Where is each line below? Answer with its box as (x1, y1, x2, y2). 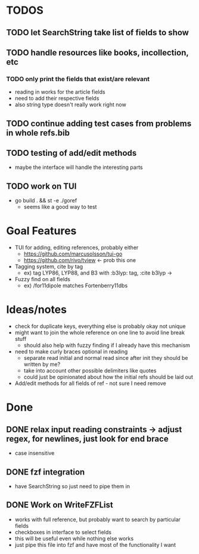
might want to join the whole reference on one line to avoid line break (14, 329, 185, 336)
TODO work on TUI (6, 181, 77, 191)
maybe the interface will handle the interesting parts (14, 164, 143, 171)
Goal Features (6, 224, 77, 238)
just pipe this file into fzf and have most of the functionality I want (14, 541, 176, 548)
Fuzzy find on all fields (14, 276, 70, 283)
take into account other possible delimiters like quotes (23, 367, 157, 374)
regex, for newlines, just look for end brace (6, 433, 169, 444)
